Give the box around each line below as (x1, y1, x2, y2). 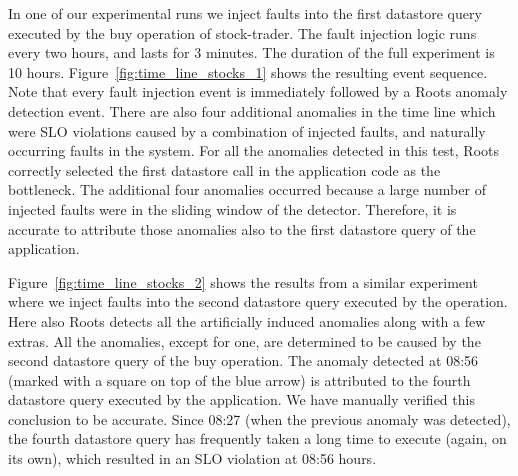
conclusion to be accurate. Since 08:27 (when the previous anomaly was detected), (8, 408, 511, 429)
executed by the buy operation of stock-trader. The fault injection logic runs (8, 22, 477, 43)
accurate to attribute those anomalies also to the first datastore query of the (8, 218, 476, 239)
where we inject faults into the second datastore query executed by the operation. (8, 291, 508, 312)
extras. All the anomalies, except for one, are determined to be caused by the (8, 330, 481, 351)
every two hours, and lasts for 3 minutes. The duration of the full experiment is (8, 42, 495, 63)
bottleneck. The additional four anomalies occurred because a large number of (8, 179, 486, 200)
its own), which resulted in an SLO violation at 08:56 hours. (8, 448, 377, 469)
